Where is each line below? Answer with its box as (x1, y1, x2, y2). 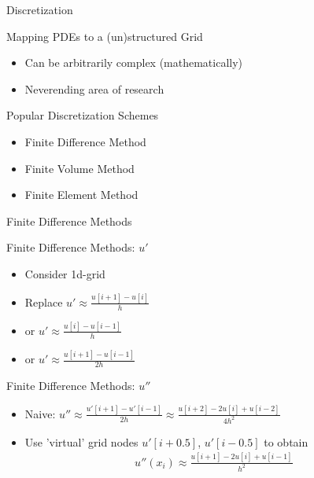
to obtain (264, 433, 308, 450)
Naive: (24, 405, 56, 421)
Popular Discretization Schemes (6, 107, 159, 123)
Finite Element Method (24, 186, 139, 203)
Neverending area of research (24, 80, 164, 97)
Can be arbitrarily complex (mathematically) (24, 54, 243, 71)
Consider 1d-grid (24, 265, 105, 281)
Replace (24, 293, 63, 310)
